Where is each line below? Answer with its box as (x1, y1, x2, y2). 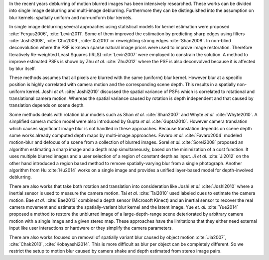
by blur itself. (9, 65, 36, 72)
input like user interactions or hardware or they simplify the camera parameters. (9, 225, 173, 231)
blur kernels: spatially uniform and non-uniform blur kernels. (9, 14, 133, 20)
